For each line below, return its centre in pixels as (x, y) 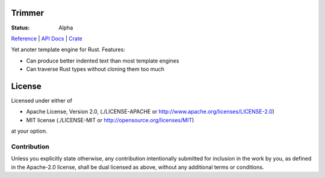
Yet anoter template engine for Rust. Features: (68, 50)
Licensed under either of (42, 100)
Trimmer (28, 13)
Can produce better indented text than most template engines (103, 61)
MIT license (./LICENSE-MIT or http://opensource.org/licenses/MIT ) (110, 120)
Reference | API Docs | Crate (47, 38)
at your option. (29, 131)
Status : (20, 28)
